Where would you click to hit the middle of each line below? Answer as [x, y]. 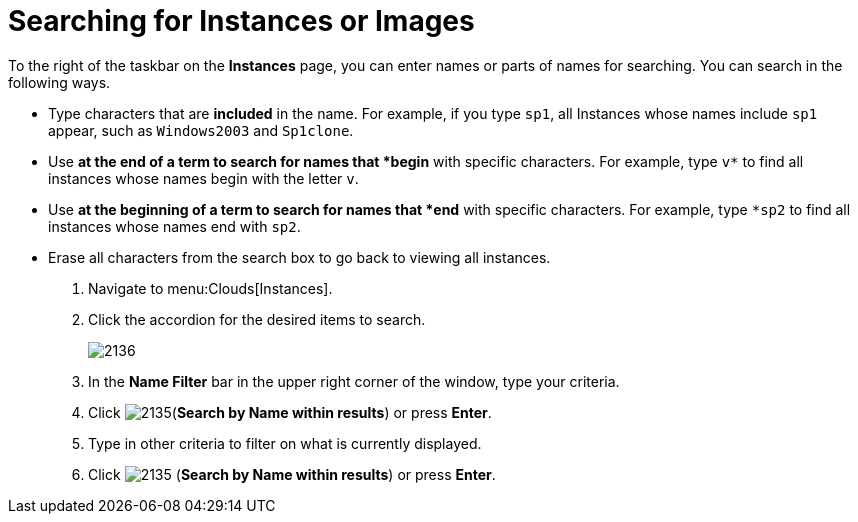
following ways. [59, 82]
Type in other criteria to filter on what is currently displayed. [285, 443]
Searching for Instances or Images [241, 21]
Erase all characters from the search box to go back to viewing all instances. [299, 257]
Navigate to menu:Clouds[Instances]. [210, 288]
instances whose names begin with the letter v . [203, 178]
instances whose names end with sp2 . [174, 226]
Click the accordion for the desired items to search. [257, 319]
